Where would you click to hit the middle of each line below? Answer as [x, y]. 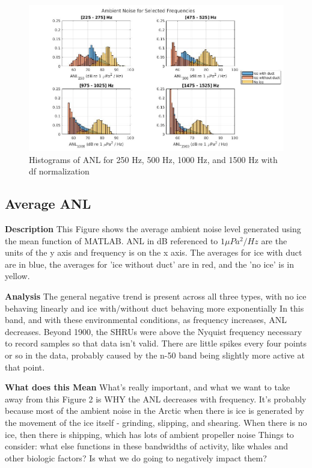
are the [274, 240]
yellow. [17, 276]
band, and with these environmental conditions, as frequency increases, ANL [146, 320]
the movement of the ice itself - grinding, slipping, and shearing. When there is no [156, 422]
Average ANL [48, 204]
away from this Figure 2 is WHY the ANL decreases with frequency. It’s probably [156, 399]
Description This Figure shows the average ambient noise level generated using [153, 229]
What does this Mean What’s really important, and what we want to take [148, 387]
